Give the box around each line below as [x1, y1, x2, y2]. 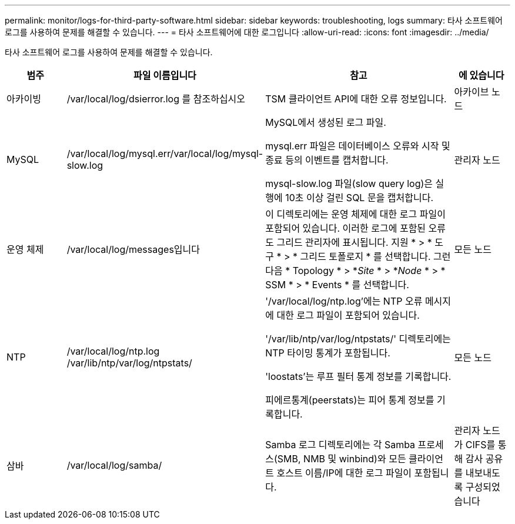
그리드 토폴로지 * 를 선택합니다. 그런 [300, 251, 451, 262]
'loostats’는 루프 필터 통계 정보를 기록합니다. [265, 371, 452, 382]
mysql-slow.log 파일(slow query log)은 [265, 178, 433, 189]
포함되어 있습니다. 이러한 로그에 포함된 [265, 222, 426, 234]
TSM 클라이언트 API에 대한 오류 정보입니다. [265, 93, 447, 105]
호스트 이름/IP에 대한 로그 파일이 [276, 467, 412, 479]
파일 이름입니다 [133, 69, 196, 81]
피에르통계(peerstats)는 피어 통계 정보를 [265, 394, 434, 406]
